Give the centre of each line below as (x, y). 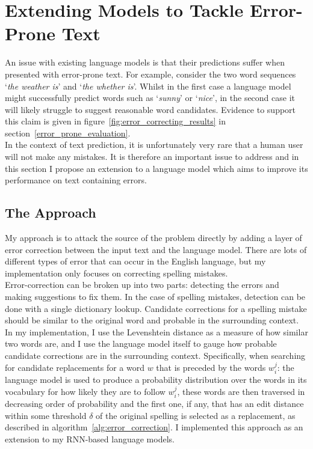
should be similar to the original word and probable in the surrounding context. (152, 320)
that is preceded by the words (211, 367)
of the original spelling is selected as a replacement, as (196, 415)
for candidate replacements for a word (75, 367)
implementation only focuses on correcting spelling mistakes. (116, 273)
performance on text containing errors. (76, 180)
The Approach (51, 212)
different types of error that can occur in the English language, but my (135, 261)
